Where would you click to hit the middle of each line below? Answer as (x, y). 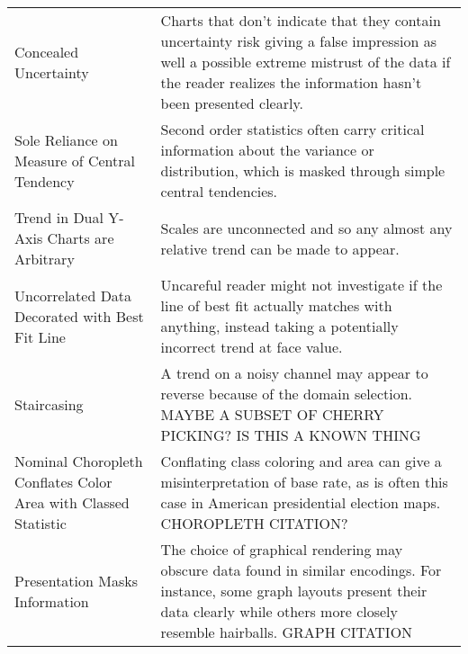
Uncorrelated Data (73, 295)
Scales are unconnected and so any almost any (306, 228)
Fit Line (40, 336)
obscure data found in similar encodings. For (301, 570)
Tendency (45, 181)
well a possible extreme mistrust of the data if (306, 62)
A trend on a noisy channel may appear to (294, 373)
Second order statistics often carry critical (292, 129)
